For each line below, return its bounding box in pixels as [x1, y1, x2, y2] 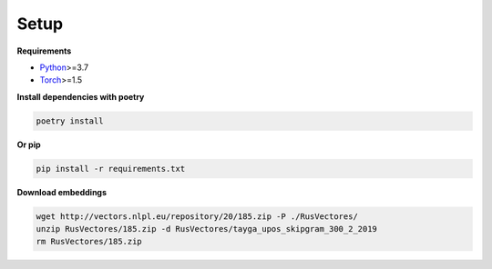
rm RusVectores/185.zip [36, 236, 143, 247]
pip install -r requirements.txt [36, 164, 186, 174]
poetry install [36, 115, 104, 126]
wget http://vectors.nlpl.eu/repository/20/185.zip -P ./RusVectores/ [36, 211, 359, 222]
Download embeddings [16, 186, 108, 197]
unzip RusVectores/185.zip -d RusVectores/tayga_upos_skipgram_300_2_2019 [36, 224, 378, 234]
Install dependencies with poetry [16, 91, 145, 102]
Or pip [16, 139, 41, 150]
